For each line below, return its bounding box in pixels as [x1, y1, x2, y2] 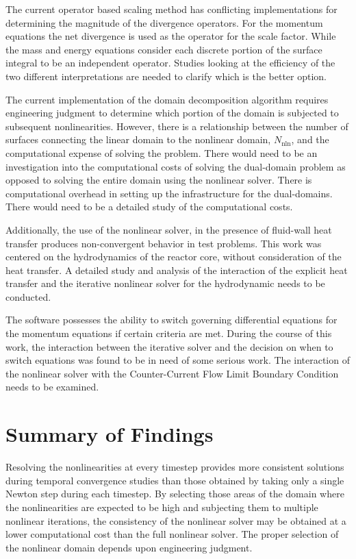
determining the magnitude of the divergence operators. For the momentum [5, 15, 323, 29]
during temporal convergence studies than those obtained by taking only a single [5, 473, 344, 487]
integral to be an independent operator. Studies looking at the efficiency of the [5, 55, 335, 70]
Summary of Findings [5, 420, 214, 448]
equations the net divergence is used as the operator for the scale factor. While [5, 29, 336, 43]
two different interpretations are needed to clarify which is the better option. [5, 69, 327, 83]
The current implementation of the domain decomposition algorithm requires [5, 92, 329, 106]
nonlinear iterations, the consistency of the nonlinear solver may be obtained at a [5, 513, 346, 527]
